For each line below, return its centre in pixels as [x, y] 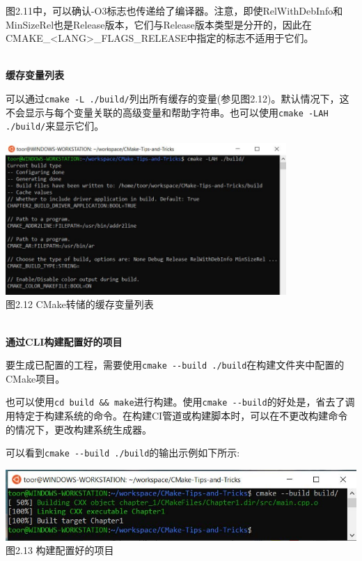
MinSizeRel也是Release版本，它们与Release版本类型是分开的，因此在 [159, 24]
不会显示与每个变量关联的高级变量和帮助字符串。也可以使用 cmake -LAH [167, 112]
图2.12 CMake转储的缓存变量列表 [80, 304]
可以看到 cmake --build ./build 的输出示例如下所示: [123, 453]
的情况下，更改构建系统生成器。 [79, 429]
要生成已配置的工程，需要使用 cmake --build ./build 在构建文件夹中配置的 [175, 365]
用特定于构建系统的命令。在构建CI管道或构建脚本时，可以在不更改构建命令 [177, 416]
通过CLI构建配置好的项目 [64, 341]
